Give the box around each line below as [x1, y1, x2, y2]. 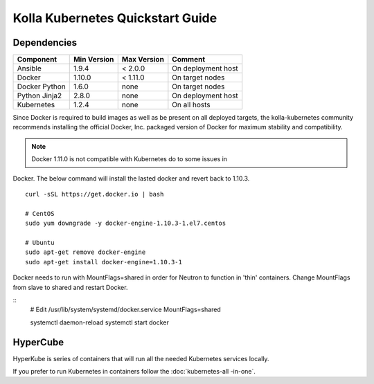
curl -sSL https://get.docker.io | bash [25, 190, 164, 199]
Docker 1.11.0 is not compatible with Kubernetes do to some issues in [31, 155, 228, 163]
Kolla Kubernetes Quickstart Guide [12, 10, 217, 26]
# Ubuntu [25, 239, 55, 246]
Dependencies [12, 37, 78, 48]
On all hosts [172, 100, 211, 110]
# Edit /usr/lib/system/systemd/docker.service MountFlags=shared [30, 305, 221, 314]
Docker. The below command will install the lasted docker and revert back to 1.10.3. [12, 174, 250, 183]
